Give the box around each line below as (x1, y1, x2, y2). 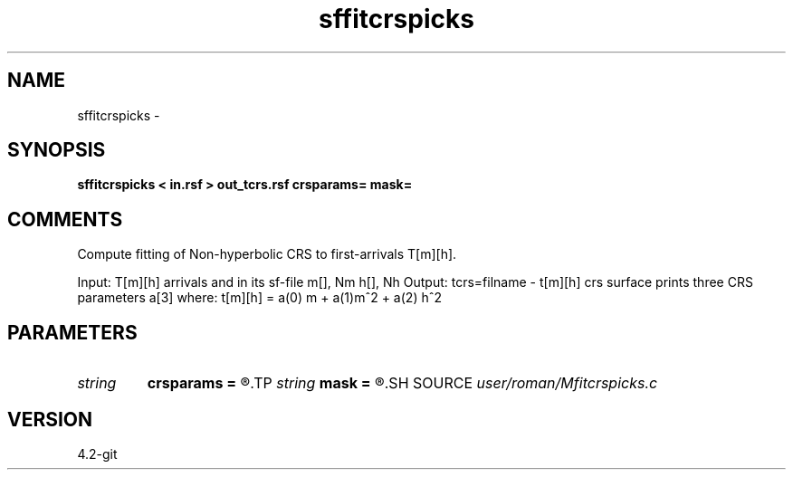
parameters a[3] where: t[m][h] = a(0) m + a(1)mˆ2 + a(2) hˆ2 (77, 290, 443, 306)
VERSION (7, 407, 93, 431)
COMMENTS (7, 207, 123, 231)
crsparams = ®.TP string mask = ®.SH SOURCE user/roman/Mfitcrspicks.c (147, 374, 658, 393)
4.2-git (77, 445, 118, 462)
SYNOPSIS (7, 138, 106, 162)
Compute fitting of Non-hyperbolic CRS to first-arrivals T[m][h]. (77, 246, 457, 262)
